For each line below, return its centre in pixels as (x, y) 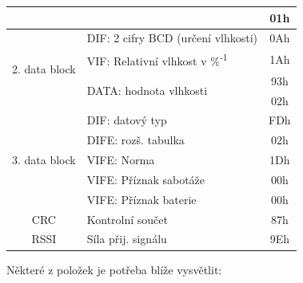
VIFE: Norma (121, 160)
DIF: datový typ (127, 120)
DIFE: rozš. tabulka (136, 140)
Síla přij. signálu (127, 239)
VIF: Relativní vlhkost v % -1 (157, 59)
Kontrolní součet (127, 219)
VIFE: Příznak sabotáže (146, 179)
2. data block (44, 69)
